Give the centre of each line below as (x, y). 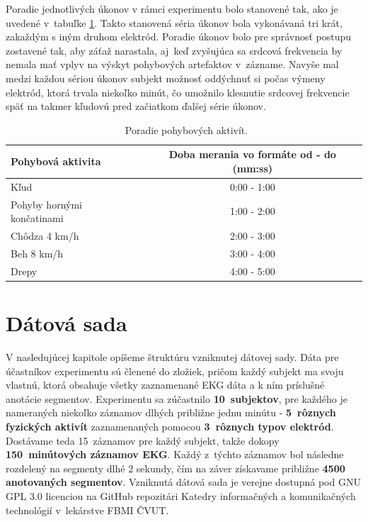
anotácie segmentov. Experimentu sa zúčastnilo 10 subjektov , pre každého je (177, 398)
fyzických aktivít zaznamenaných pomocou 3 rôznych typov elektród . (170, 426)
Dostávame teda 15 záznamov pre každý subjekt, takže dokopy (143, 440)
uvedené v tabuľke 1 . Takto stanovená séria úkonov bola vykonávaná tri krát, (174, 22)
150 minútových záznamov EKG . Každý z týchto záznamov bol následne (175, 454)
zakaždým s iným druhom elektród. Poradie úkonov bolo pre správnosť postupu (179, 37)
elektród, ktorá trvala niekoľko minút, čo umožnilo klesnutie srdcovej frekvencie (178, 92)
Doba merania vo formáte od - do (252, 154)
